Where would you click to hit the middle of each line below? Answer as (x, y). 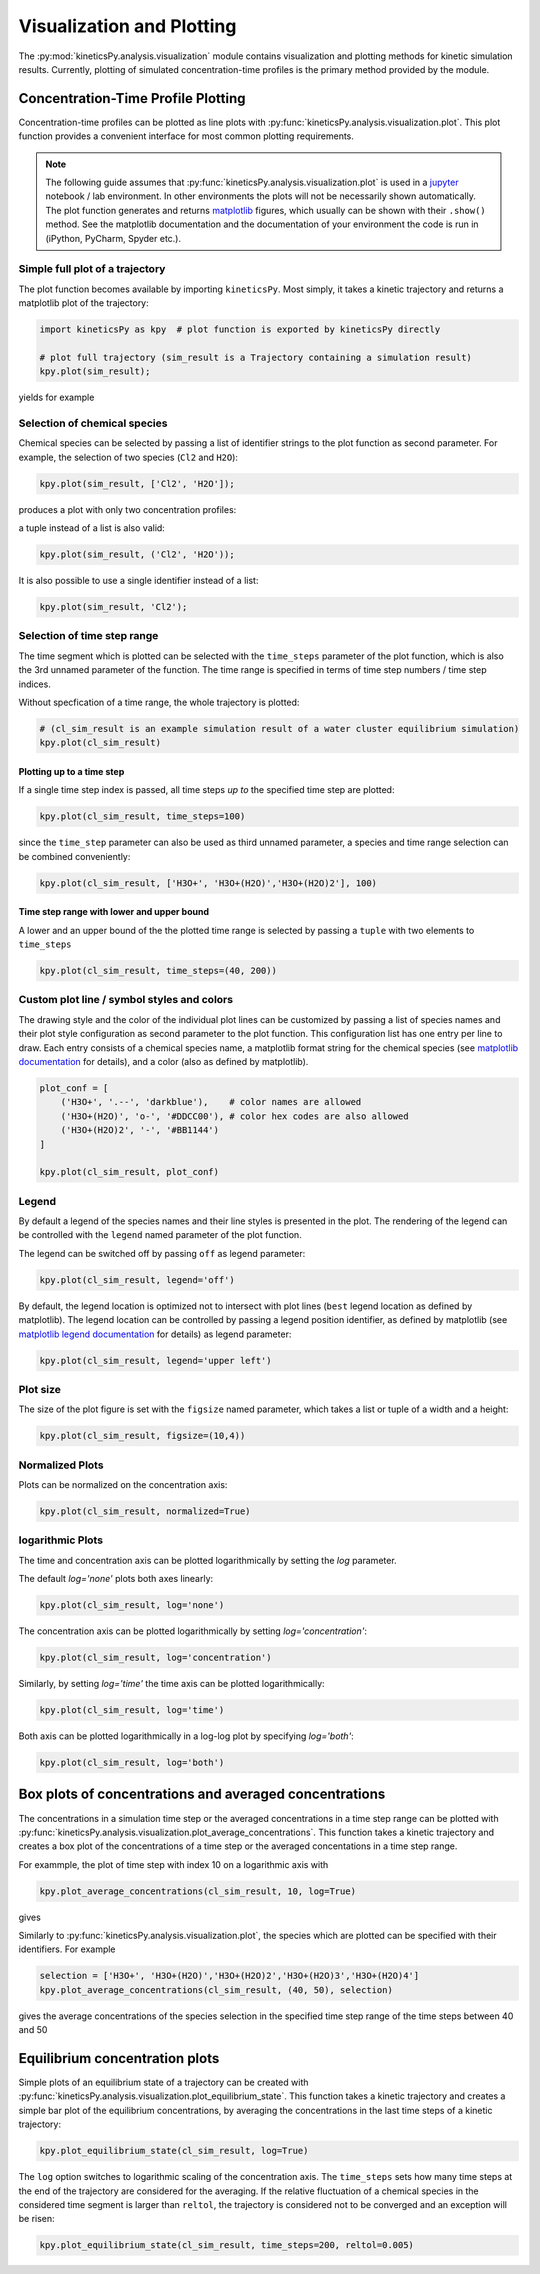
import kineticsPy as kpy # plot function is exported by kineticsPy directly (240, 329)
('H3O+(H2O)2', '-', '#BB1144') (140, 1130)
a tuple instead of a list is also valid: (91, 528)
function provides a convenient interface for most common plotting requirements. (186, 136)
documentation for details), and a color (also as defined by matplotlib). (163, 1061)
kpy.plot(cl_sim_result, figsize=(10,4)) (142, 1436)
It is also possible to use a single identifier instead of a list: (138, 581)
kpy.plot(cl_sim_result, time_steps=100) (142, 816)
